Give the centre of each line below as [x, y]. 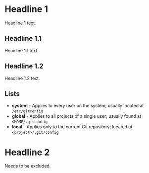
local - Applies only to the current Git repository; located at [72, 127]
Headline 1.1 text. [22, 50]
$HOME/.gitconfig [30, 122]
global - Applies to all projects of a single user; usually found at [76, 116]
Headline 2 [27, 152]
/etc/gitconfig [27, 111]
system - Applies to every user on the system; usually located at [78, 106]
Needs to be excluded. [28, 166]
